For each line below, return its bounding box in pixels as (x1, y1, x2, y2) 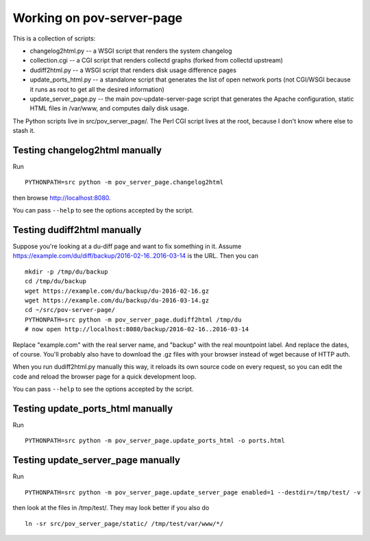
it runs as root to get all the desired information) (29, 85, 164, 93)
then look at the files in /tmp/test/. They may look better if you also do (12, 504, 210, 512)
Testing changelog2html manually (12, 144, 162, 156)
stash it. (12, 127, 36, 135)
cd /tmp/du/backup (25, 278, 87, 285)
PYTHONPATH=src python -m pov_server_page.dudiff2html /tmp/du (25, 315, 242, 324)
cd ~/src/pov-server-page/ (25, 306, 116, 314)
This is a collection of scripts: (12, 34, 96, 43)
